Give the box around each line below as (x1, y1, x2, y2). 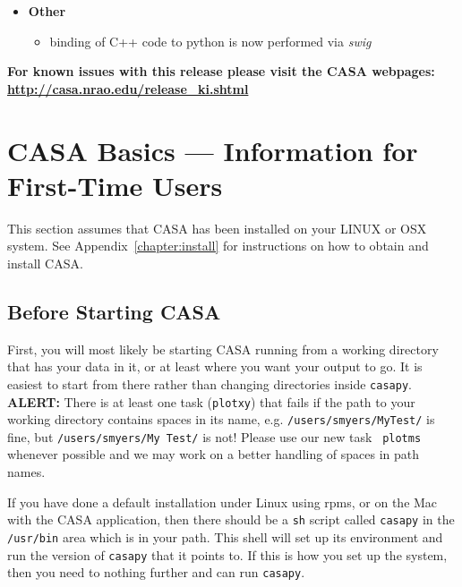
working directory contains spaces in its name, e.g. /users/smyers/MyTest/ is (7, 410, 435, 429)
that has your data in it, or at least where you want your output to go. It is (7, 357, 423, 376)
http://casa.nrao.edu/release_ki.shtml (7, 79, 249, 98)
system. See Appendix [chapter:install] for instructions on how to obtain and (7, 236, 429, 255)
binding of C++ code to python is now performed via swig (49, 31, 372, 50)
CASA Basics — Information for (7, 132, 418, 168)
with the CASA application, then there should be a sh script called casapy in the (7, 510, 455, 529)
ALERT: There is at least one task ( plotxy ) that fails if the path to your (7, 392, 415, 411)
